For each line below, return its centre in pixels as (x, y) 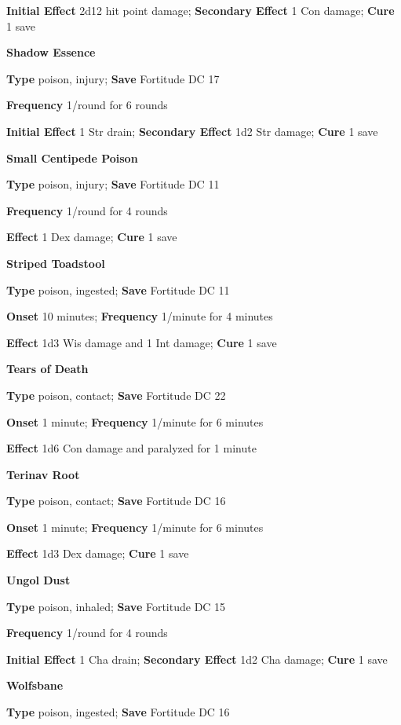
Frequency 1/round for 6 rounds (87, 105)
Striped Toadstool (56, 263)
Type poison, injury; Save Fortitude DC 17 (113, 78)
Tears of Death (47, 369)
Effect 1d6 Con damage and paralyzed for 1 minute (131, 448)
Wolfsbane (35, 685)
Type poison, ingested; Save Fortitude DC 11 (118, 289)
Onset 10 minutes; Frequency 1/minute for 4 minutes (140, 316)
